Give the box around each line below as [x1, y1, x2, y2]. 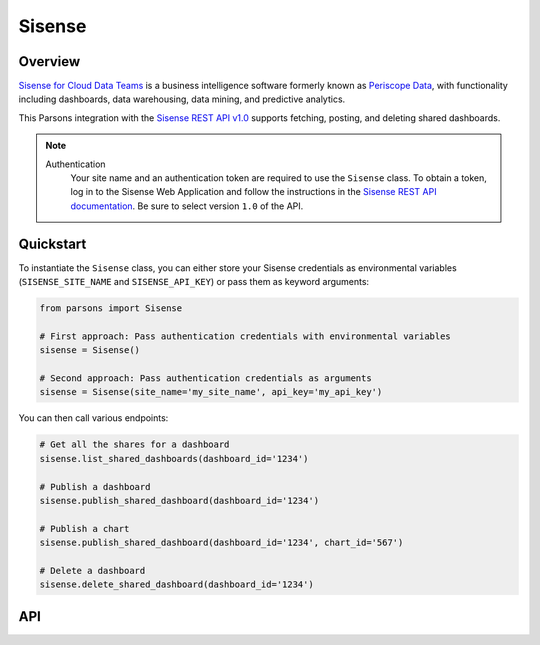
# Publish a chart [39, 523, 130, 534]
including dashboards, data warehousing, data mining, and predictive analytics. [18, 93, 346, 105]
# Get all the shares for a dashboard [39, 439, 230, 450]
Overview [18, 53, 81, 70]
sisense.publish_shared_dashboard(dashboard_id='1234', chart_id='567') [39, 537, 404, 549]
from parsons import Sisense [39, 303, 183, 314]
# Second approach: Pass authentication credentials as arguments [39, 373, 372, 384]
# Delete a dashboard [39, 565, 146, 576]
